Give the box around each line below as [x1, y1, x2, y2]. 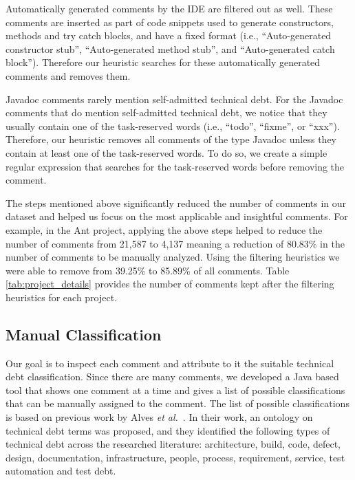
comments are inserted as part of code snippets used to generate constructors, [6, 14, 334, 29]
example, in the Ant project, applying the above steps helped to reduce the [6, 222, 323, 237]
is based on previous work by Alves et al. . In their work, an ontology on [6, 410, 313, 424]
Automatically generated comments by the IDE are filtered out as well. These [6, 1, 333, 15]
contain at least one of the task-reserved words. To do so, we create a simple [6, 145, 327, 160]
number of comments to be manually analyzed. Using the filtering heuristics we [6, 250, 340, 264]
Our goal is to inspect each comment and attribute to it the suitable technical [6, 356, 334, 370]
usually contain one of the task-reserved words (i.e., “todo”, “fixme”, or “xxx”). [6, 118, 340, 133]
